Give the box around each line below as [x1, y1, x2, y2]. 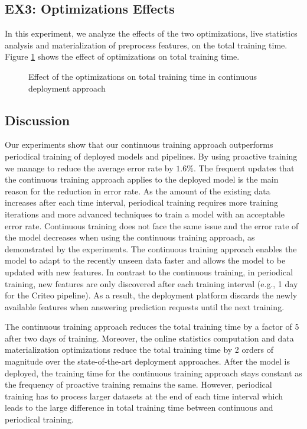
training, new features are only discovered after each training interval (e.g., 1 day [5, 277, 298, 290]
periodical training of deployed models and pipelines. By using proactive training [5, 149, 298, 162]
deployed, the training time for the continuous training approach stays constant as [5, 366, 302, 379]
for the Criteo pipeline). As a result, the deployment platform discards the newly [5, 289, 298, 301]
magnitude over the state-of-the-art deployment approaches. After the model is [5, 355, 290, 368]
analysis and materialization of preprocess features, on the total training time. [5, 38, 288, 51]
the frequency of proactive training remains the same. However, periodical [5, 378, 272, 391]
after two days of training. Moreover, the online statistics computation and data [5, 331, 294, 344]
